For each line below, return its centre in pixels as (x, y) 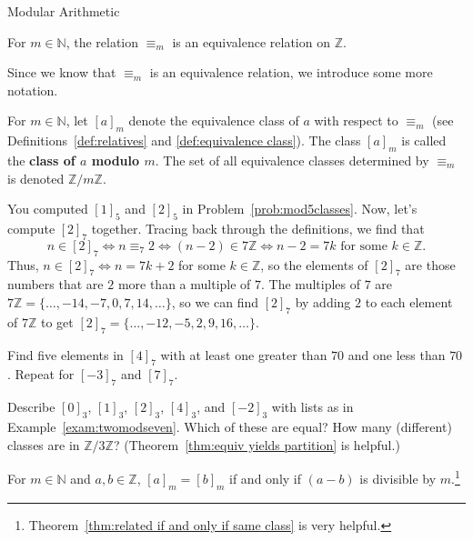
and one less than (397, 354)
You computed (48, 209)
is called (424, 140)
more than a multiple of (184, 284)
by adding (323, 301)
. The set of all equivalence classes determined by (292, 160)
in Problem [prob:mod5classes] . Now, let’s (300, 209)
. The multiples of (311, 284)
